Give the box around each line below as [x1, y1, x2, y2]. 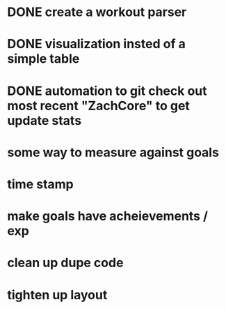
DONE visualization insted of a [7, 36, 186, 52]
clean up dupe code [7, 255, 124, 271]
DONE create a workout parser [7, 4, 187, 20]
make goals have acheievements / [7, 209, 209, 224]
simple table [7, 51, 80, 67]
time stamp [7, 176, 74, 192]
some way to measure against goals [7, 144, 219, 160]
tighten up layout [7, 287, 108, 303]
